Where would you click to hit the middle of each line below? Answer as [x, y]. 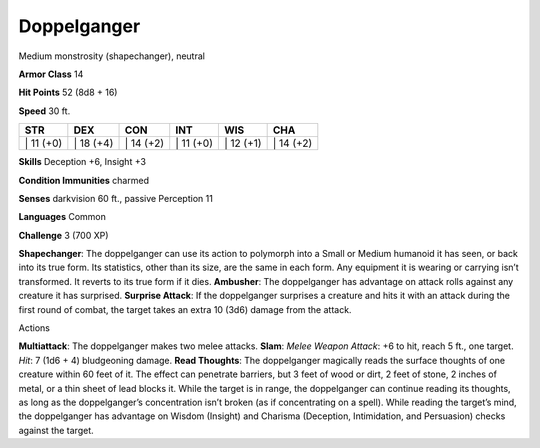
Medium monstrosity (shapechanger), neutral [111, 56]
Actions [34, 328]
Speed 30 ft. [44, 111]
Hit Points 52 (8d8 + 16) [68, 92]
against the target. [56, 430]
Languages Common [62, 217]
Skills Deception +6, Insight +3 [82, 162]
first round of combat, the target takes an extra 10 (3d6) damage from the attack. [185, 309]
